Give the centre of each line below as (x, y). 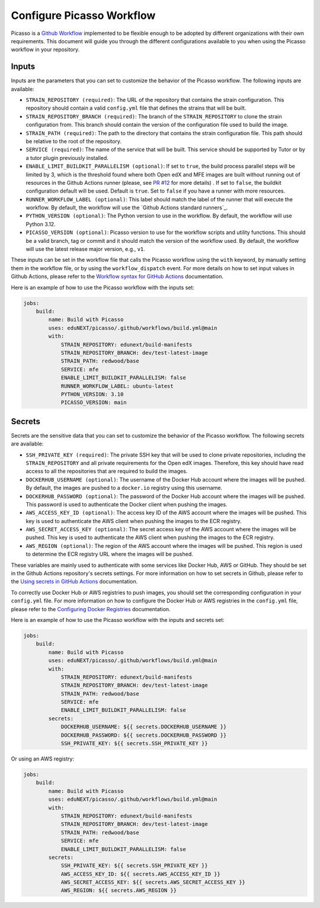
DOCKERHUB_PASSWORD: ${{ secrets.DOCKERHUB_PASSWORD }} (144, 735)
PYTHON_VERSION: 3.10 (92, 394)
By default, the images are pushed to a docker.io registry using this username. (124, 488)
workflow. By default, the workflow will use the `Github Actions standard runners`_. (127, 208)
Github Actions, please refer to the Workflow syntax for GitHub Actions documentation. (117, 277)
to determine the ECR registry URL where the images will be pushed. (110, 554)
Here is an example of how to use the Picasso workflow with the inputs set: (103, 287)
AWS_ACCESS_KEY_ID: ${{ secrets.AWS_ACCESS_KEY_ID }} (140, 874)
